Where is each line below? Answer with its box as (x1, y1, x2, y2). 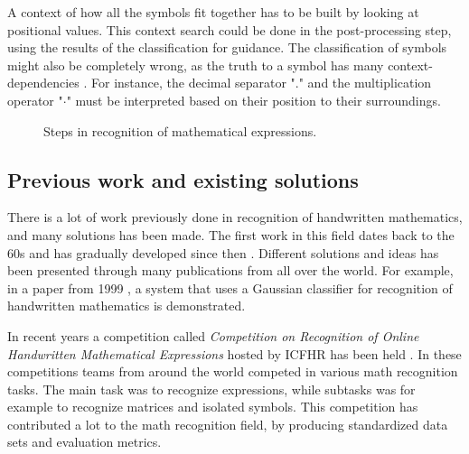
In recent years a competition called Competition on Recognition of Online (7, 326, 419, 345)
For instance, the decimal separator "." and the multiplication (91, 73, 432, 92)
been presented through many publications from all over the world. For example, (7, 261, 454, 280)
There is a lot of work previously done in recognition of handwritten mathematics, (7, 208, 463, 227)
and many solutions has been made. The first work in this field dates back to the (7, 225, 455, 244)
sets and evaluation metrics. (7, 432, 162, 451)
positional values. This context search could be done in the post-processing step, (7, 20, 452, 39)
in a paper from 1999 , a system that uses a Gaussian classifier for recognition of (7, 278, 453, 297)
